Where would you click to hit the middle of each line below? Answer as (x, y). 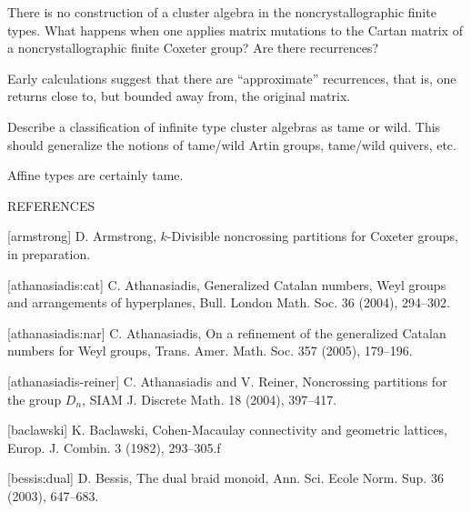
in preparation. (49, 253)
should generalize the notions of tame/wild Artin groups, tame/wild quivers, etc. (232, 144)
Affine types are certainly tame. (95, 175)
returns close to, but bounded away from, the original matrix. (179, 96)
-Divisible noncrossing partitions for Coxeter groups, (312, 236)
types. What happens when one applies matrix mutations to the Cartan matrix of (235, 30)
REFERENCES (51, 205)
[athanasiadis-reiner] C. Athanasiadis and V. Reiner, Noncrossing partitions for (227, 381)
